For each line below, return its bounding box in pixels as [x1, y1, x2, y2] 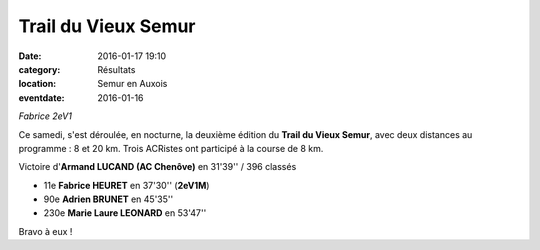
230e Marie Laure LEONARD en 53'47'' [43, 207, 207, 219]
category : [18, 63, 61, 75]
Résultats [97, 63, 136, 75]
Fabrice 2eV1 [18, 110, 72, 122]
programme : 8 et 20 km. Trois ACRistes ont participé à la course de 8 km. [18, 142, 324, 154]
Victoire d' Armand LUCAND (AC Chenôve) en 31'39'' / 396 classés [18, 161, 297, 173]
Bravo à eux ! [18, 225, 73, 237]
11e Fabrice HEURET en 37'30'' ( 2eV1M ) [43, 179, 210, 191]
